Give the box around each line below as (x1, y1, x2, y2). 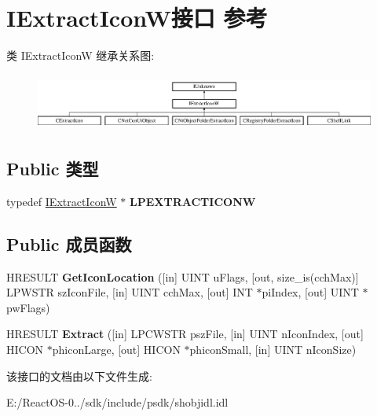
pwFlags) (6, 299, 50, 315)
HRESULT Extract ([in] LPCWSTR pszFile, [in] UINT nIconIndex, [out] (6, 326, 364, 342)
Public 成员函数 (6, 231, 132, 256)
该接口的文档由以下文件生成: (6, 367, 152, 384)
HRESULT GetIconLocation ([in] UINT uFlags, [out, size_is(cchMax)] (6, 268, 359, 285)
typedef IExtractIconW (6, 193, 117, 209)
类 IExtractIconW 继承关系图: (6, 47, 155, 64)
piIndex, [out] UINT (262, 284, 359, 300)
